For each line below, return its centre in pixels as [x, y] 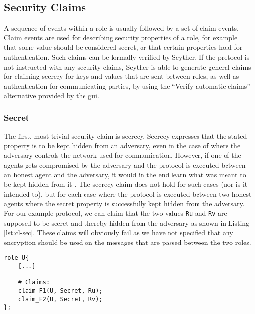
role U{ [16, 258]
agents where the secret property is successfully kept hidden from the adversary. [124, 203]
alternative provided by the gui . [52, 95]
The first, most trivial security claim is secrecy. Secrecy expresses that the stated [126, 136]
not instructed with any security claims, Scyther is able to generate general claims [127, 66]
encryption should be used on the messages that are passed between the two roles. [127, 242]
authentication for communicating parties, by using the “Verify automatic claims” [127, 86]
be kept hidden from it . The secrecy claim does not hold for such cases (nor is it [126, 184]
